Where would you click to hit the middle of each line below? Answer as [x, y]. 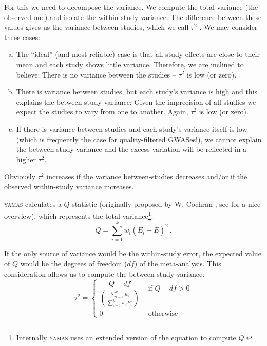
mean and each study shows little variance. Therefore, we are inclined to [130, 64]
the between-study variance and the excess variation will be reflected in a [131, 149]
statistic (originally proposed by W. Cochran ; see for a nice [166, 204]
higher [26, 159]
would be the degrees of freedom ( [74, 264]
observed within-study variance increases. [69, 186]
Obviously [20, 176]
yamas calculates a [33, 204]
